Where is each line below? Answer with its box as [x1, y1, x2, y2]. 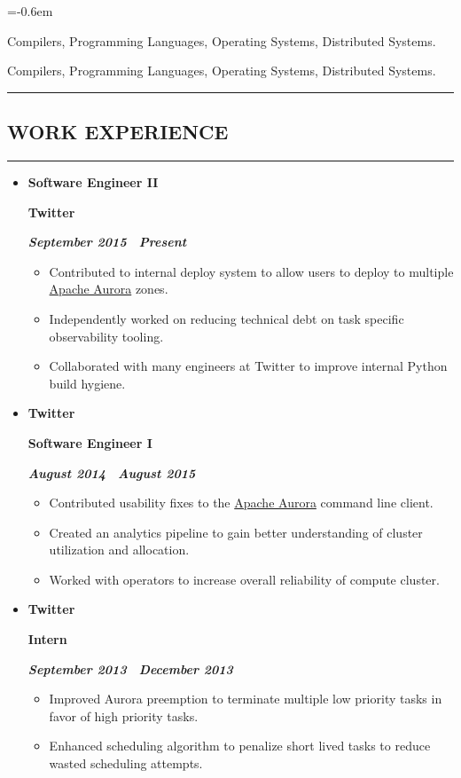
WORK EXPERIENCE [7, 118, 229, 145]
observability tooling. [49, 326, 164, 345]
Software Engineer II [27, 172, 159, 191]
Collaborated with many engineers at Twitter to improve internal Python [49, 357, 448, 375]
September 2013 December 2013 [27, 659, 233, 678]
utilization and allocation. [49, 540, 190, 559]
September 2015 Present [27, 232, 187, 251]
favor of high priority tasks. [49, 706, 199, 725]
